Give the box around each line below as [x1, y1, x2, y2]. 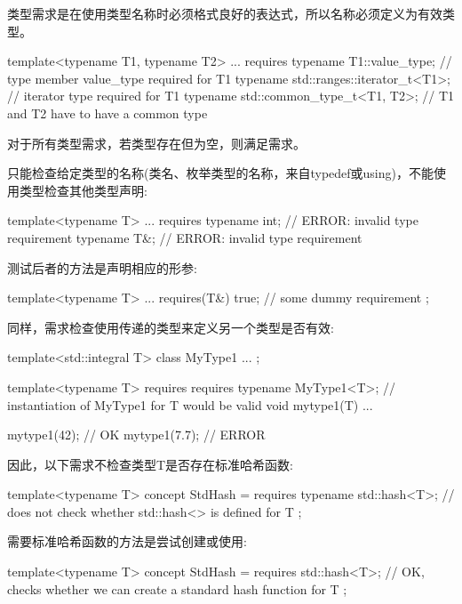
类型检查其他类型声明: [19, 181, 147, 199]
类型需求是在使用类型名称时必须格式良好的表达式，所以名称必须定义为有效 [7, 4, 442, 22]
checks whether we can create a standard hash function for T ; [7, 579, 347, 598]
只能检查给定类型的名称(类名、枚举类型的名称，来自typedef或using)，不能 [7, 164, 434, 182]
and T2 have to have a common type [7, 103, 208, 122]
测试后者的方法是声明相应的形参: [7, 258, 197, 277]
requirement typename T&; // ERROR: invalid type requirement [7, 228, 362, 246]
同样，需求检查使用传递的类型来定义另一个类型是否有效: [7, 318, 334, 336]
